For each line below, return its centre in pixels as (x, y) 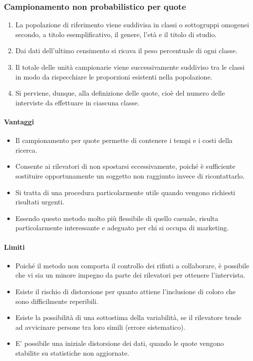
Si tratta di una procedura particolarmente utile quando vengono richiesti (125, 192)
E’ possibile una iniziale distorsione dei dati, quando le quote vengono (119, 343)
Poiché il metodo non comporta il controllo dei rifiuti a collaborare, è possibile (132, 265)
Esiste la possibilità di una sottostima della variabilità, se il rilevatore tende (128, 317)
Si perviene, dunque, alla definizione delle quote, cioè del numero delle (120, 93)
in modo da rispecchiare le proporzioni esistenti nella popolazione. (114, 76)
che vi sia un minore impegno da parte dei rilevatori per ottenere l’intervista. (130, 275)
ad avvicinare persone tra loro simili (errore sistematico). (100, 327)
